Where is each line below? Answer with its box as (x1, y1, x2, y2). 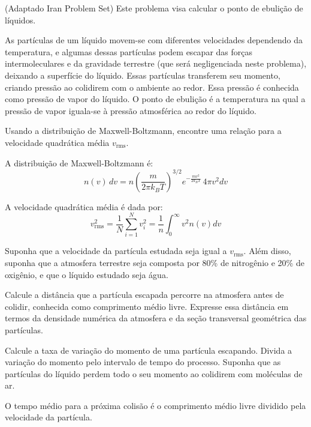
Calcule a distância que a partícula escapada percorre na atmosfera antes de (5, 288, 284, 301)
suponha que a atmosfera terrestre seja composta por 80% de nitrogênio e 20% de (5, 256, 304, 268)
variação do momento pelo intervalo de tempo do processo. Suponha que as (5, 356, 281, 368)
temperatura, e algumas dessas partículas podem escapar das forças (5, 45, 252, 58)
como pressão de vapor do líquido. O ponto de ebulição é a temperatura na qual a (5, 92, 306, 105)
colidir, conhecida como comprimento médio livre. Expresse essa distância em (5, 300, 289, 312)
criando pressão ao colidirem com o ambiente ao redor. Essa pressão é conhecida (5, 80, 299, 93)
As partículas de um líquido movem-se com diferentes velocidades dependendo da (5, 34, 303, 46)
